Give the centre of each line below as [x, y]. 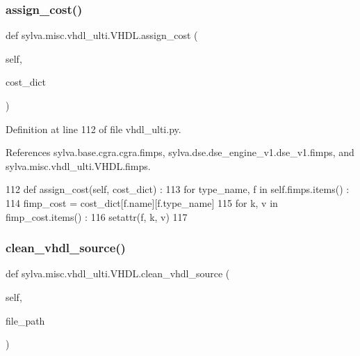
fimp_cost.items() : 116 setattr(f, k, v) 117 [97, 216]
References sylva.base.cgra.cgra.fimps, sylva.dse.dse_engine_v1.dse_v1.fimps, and [180, 152]
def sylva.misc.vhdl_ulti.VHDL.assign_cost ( [102, 35]
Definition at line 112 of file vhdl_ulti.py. [93, 129]
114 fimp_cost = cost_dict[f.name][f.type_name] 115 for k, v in [142, 202]
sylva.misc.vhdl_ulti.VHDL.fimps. [78, 165]
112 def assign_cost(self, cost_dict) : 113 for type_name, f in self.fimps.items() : [178, 189]
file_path [25, 320]
